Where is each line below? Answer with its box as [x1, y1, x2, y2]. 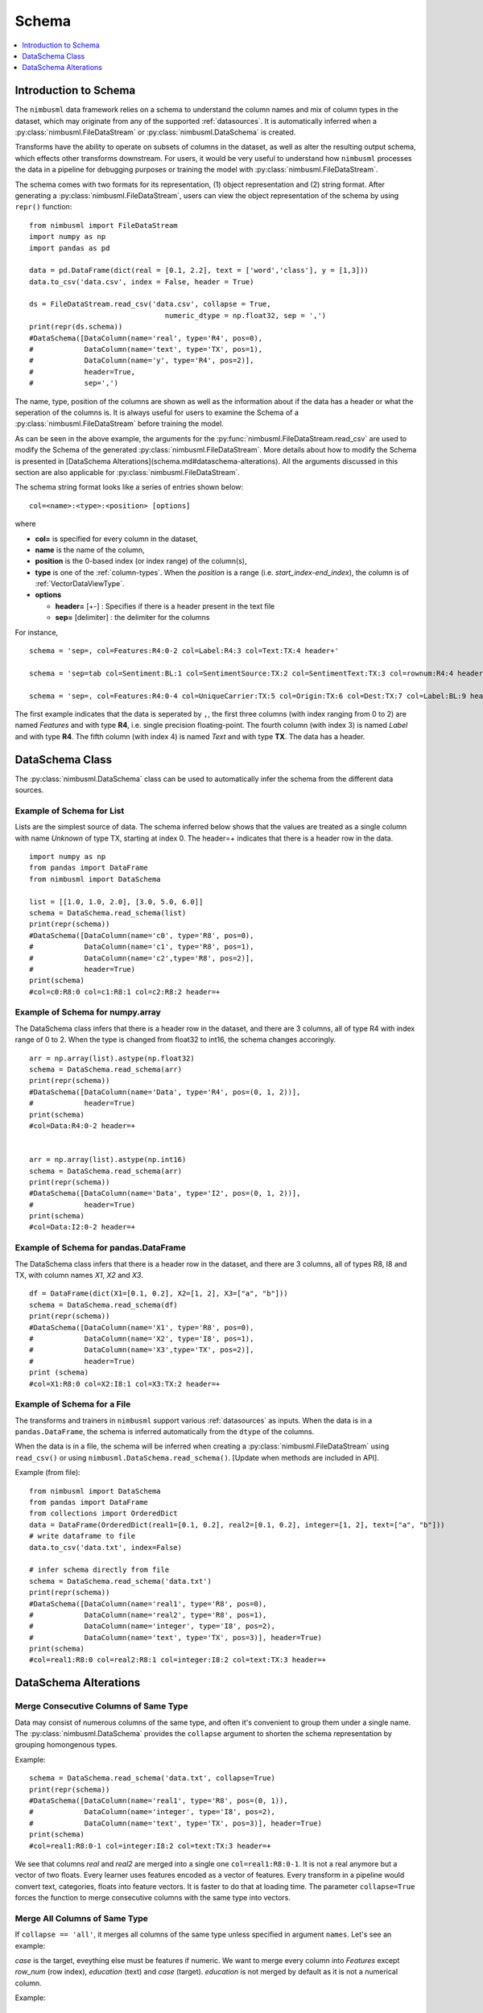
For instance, [14, 627, 59, 637]
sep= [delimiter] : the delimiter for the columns [55, 613, 210, 622]
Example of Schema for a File [14, 1399, 131, 1410]
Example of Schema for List [14, 805, 125, 816]
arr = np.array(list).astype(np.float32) [29, 1053, 195, 1063]
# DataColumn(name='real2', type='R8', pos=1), [29, 1610, 267, 1619]
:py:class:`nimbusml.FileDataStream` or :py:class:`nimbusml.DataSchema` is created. [14, 127, 296, 137]
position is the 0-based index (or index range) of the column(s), [35, 556, 247, 566]
